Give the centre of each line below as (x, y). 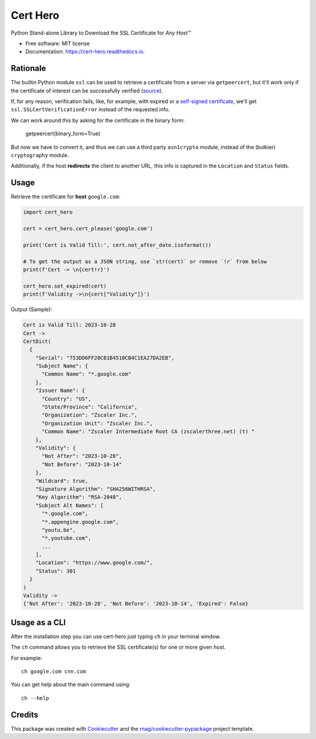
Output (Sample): (32, 309)
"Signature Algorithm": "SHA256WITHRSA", (96, 489)
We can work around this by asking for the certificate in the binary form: (98, 120)
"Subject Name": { (62, 366)
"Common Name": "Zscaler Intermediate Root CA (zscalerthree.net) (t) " (148, 432)
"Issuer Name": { (60, 391)
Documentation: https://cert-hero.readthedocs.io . (85, 52)
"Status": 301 (56, 571)
